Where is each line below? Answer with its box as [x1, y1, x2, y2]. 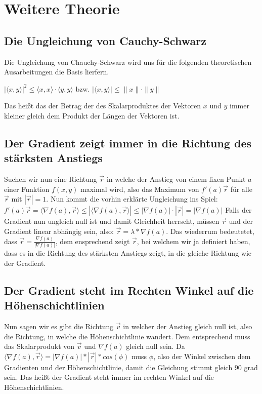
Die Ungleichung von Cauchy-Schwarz [4, 32, 206, 48]
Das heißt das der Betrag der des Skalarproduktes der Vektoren [4, 100, 201, 111]
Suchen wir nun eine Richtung [4, 174, 97, 184]
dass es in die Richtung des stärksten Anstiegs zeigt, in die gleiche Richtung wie [4, 248, 252, 258]
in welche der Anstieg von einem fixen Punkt [106, 174, 246, 184]
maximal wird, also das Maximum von [80, 183, 199, 194]
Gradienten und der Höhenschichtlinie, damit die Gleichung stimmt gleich [4, 362, 233, 372]
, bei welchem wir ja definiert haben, [137, 235, 250, 246]
